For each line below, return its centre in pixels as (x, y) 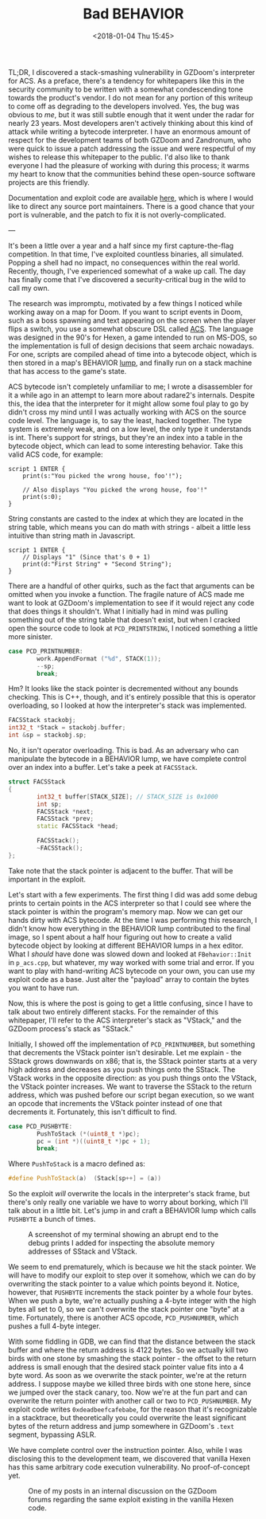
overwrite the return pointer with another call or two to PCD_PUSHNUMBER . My (130, 1401)
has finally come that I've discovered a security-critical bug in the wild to (127, 279)
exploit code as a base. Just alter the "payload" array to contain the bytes (129, 979)
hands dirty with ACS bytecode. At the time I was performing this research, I (133, 920)
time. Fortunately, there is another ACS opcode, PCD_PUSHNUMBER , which (123, 1318)
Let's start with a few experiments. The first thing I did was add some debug (133, 894)
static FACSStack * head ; (78, 826)
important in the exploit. (47, 879)
